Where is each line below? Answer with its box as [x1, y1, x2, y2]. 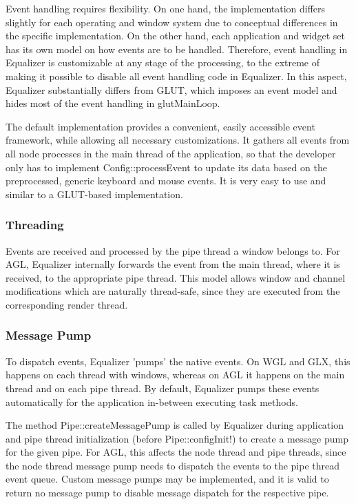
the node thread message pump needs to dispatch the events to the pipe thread [6, 458, 339, 472]
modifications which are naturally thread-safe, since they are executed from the [6, 284, 340, 298]
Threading [6, 216, 64, 233]
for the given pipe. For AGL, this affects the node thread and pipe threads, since [6, 445, 346, 459]
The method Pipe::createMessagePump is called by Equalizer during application [6, 418, 344, 432]
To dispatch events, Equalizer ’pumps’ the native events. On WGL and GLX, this [6, 353, 350, 368]
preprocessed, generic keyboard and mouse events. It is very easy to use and [6, 173, 326, 188]
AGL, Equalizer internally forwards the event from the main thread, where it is [6, 257, 340, 271]
